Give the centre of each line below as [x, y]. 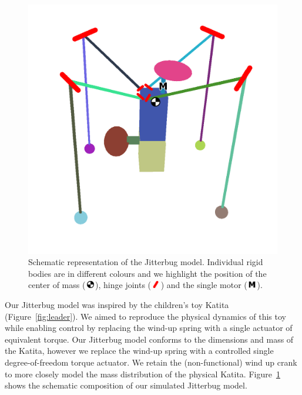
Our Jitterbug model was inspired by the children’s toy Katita [117, 304]
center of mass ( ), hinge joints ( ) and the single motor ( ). [145, 285]
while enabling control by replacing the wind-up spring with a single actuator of [149, 328]
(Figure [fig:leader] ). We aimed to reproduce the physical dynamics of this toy [145, 316]
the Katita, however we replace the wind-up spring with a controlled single [139, 351]
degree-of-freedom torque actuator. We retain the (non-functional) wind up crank [151, 362]
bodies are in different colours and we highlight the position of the [147, 273]
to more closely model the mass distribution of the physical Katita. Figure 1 [142, 374]
